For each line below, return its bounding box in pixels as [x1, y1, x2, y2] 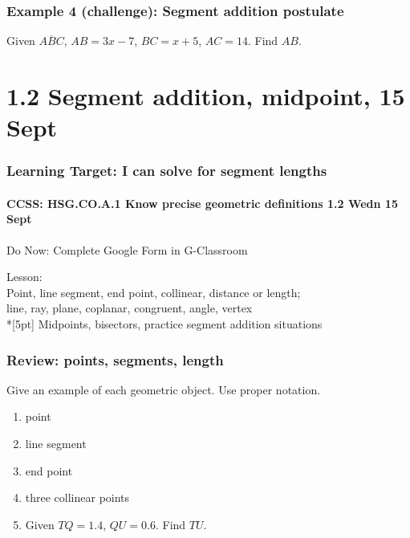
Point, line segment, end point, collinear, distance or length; [6, 283, 301, 300]
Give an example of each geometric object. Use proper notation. [6, 381, 321, 397]
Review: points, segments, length [6, 349, 224, 369]
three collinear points [25, 489, 130, 506]
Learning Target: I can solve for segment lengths [6, 161, 327, 181]
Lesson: [6, 268, 43, 285]
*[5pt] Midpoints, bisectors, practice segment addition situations [6, 315, 323, 332]
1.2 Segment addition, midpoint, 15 [6, 79, 405, 112]
